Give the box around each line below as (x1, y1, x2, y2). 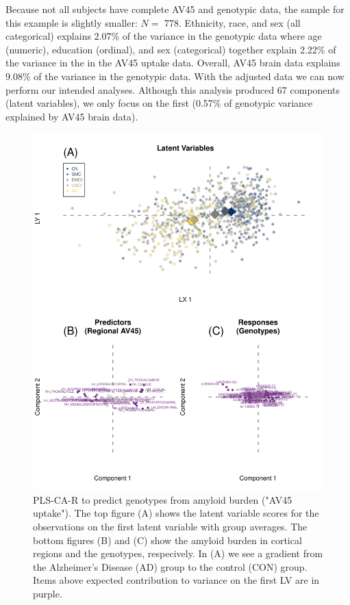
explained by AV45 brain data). (5, 109, 138, 123)
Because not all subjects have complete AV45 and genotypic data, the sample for (5, 2, 345, 16)
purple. (33, 586, 62, 600)
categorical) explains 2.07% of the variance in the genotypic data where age (5, 29, 322, 43)
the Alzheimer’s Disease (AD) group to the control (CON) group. (33, 559, 308, 574)
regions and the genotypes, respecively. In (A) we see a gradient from (33, 546, 323, 561)
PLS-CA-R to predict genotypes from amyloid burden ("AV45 (33, 492, 292, 506)
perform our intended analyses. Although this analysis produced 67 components (5, 82, 340, 96)
